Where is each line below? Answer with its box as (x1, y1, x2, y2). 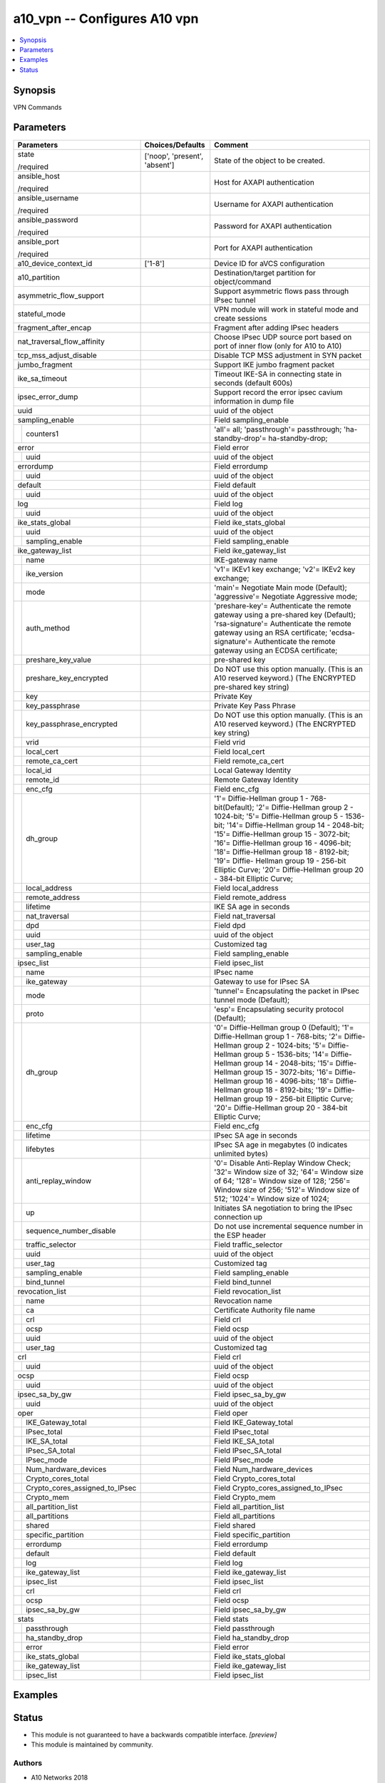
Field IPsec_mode (214, 1455, 274, 1465)
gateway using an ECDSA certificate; (214, 645, 338, 655)
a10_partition (17, 272, 61, 282)
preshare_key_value (26, 655, 92, 665)
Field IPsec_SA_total (214, 1445, 282, 1455)
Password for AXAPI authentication (214, 221, 332, 231)
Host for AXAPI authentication (214, 177, 315, 187)
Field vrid (214, 737, 246, 747)
